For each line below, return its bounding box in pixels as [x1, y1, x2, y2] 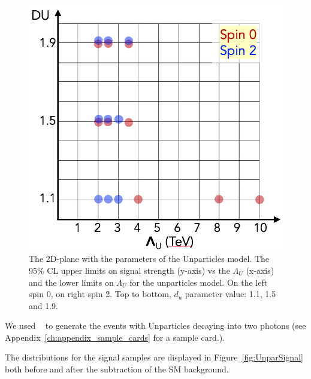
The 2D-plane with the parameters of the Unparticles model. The [29, 252, 270, 265]
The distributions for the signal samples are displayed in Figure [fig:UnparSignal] [5, 351, 303, 363]
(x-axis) [246, 264, 274, 276]
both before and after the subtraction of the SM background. [5, 363, 229, 375]
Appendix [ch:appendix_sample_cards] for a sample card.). [5, 331, 225, 343]
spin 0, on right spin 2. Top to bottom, [29, 288, 171, 300]
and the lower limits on [29, 276, 114, 288]
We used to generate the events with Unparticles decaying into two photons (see [5, 319, 306, 332]
